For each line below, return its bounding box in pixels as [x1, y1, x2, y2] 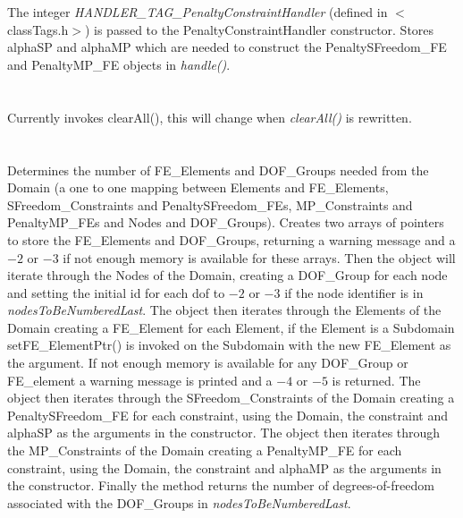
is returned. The [332, 370, 421, 389]
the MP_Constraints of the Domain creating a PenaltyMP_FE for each [7, 441, 402, 460]
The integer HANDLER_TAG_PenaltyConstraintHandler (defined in [7, 3, 388, 21]
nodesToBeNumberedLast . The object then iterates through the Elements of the [7, 301, 442, 319]
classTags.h [7, 20, 69, 38]
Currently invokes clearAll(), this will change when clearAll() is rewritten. [7, 107, 412, 126]
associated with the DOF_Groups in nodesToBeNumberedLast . [7, 493, 351, 512]
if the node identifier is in [284, 283, 424, 301]
